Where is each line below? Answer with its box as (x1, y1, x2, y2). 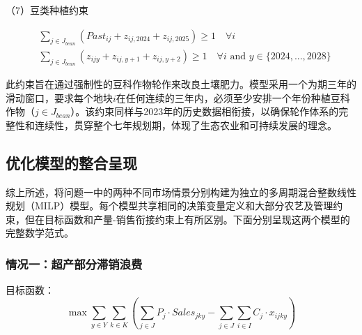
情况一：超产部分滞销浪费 (6, 255, 143, 272)
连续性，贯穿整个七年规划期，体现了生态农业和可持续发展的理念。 (34, 117, 337, 132)
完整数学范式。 (6, 225, 74, 240)
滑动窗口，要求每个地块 (6, 90, 113, 105)
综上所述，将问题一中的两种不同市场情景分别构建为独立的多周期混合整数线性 (6, 184, 356, 199)
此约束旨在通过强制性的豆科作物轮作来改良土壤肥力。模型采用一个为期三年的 (6, 77, 356, 91)
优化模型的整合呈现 (6, 151, 137, 173)
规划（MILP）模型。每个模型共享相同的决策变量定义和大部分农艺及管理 (6, 198, 333, 213)
